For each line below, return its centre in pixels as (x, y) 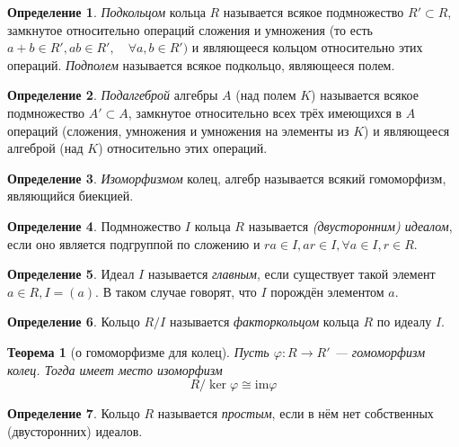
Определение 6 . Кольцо (74, 322)
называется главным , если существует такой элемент (291, 274)
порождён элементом (327, 291)
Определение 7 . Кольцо (74, 413)
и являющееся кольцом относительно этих (307, 47)
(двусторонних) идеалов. (75, 430)
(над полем (266, 95)
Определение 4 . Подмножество (94, 225)
